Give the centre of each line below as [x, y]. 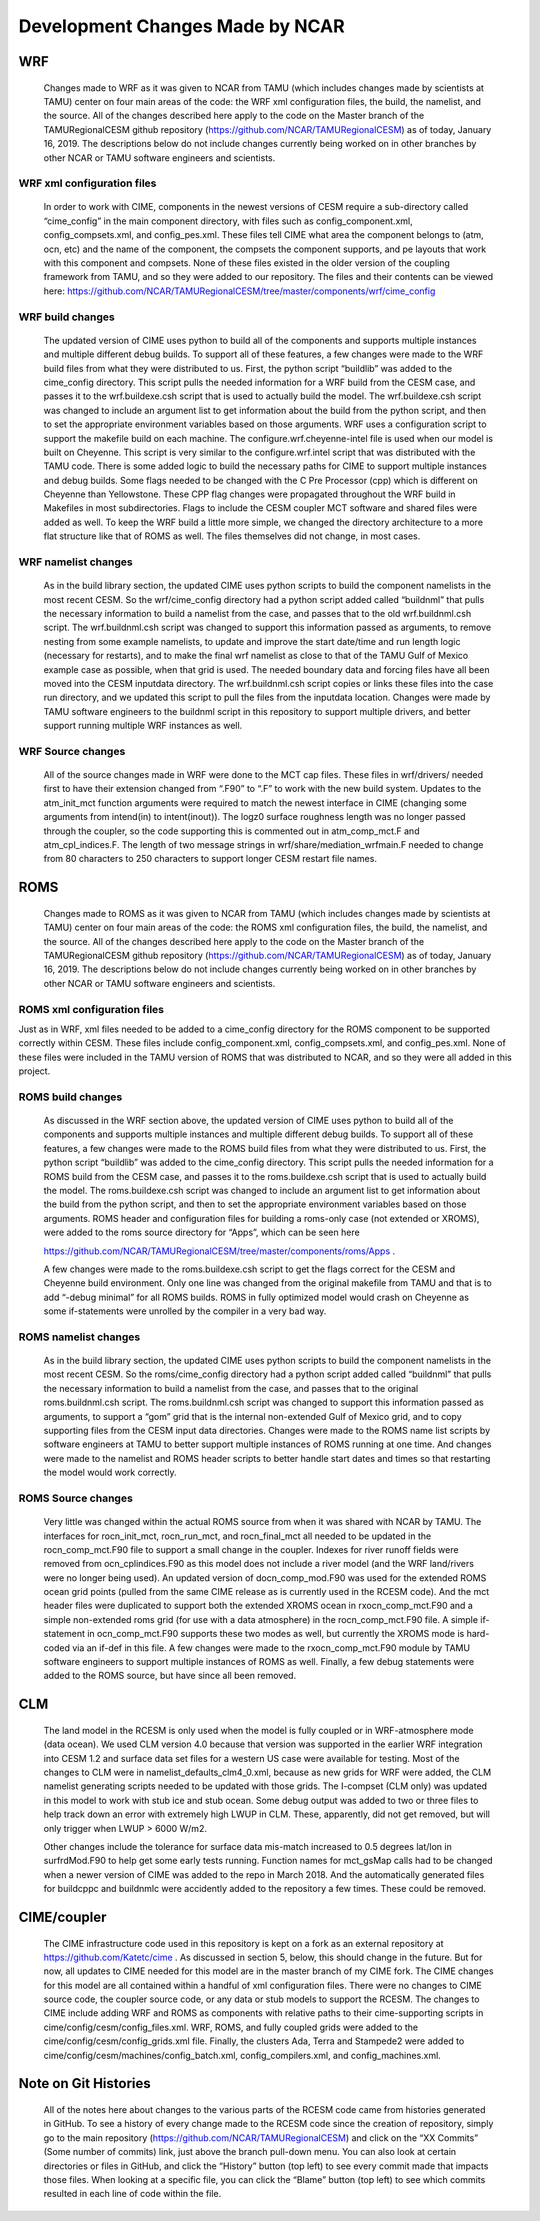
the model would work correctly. [110, 1472]
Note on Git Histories [85, 2083]
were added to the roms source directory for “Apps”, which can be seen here [201, 1232]
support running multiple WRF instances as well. [143, 726]
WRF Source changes [72, 751]
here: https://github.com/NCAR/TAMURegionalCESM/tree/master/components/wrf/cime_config [239, 291]
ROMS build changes [70, 1097]
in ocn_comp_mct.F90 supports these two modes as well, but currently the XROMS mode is [275, 1634]
